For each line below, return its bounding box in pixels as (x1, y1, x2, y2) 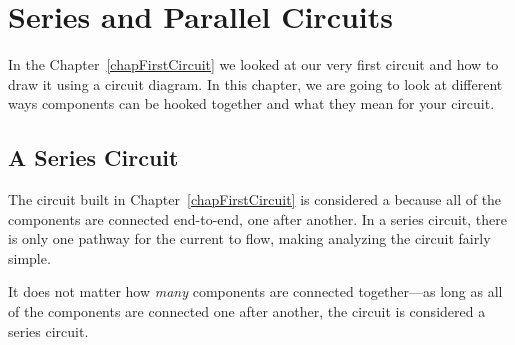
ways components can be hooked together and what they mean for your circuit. (8, 93, 495, 114)
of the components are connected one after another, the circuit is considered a (8, 301, 486, 322)
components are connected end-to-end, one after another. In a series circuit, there (8, 208, 507, 229)
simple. (8, 247, 51, 268)
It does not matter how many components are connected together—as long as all (8, 281, 503, 302)
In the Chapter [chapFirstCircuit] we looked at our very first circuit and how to (8, 54, 499, 75)
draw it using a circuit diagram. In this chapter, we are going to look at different (8, 73, 503, 94)
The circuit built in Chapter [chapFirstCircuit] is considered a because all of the (8, 189, 502, 210)
